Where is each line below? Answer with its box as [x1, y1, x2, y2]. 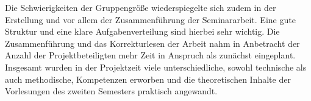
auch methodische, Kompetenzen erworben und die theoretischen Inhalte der [5, 72, 291, 85]
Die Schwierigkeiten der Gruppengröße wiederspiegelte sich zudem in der [5, 1, 276, 13]
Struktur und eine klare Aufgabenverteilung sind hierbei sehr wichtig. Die [5, 25, 280, 38]
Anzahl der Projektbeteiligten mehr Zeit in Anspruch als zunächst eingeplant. [5, 49, 296, 61]
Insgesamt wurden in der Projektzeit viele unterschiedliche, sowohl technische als [5, 60, 307, 73]
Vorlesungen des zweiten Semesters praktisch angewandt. [5, 85, 218, 97]
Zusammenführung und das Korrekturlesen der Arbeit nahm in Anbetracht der [5, 37, 300, 49]
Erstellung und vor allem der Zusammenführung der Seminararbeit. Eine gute [5, 13, 296, 26]
